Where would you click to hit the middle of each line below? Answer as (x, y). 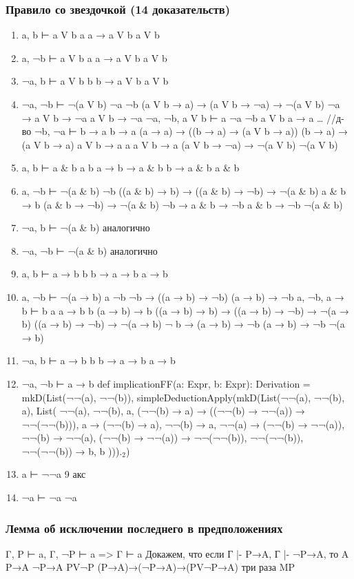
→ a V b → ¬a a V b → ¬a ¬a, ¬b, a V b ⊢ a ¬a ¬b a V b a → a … (173, 117)
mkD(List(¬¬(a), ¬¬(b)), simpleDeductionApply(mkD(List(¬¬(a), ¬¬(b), (183, 397)
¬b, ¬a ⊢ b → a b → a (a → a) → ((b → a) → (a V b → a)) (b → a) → (191, 131)
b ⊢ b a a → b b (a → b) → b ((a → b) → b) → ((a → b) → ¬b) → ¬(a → (185, 310)
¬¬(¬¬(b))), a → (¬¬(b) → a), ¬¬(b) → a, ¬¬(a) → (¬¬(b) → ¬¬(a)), (183, 424)
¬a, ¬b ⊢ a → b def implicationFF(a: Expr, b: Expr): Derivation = (166, 383)
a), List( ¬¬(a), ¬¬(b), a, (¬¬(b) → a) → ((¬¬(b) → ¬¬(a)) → (163, 411)
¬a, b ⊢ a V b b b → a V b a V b (95, 81)
